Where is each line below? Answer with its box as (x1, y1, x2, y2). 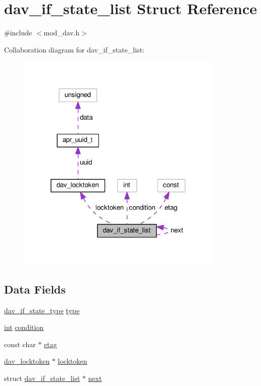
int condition (4, 322, 44, 332)
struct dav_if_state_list (4, 372, 80, 383)
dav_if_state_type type (4, 305, 80, 315)
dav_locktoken (4, 356, 50, 366)
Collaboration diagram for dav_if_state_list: (4, 44, 144, 55)
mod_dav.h (43, 27, 80, 38)
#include (4, 27, 32, 38)
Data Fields (4, 281, 66, 297)
